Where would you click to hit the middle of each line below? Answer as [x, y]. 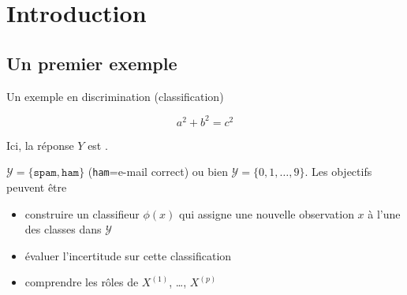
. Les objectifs [338, 172]
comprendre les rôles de [82, 282]
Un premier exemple [92, 63]
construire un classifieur [82, 213]
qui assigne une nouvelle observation [266, 213]
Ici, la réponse [40, 145]
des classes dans [63, 229]
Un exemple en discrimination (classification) [115, 96]
